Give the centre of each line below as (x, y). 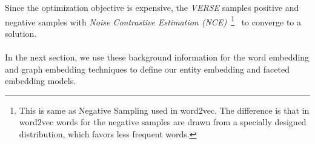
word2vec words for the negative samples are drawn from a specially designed (163, 122)
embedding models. (41, 81)
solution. (21, 33)
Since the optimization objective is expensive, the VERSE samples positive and (152, 7)
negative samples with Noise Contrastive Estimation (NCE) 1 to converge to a (153, 21)
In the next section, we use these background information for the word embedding (157, 57)
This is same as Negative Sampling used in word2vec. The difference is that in (164, 110)
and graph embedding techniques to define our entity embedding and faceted (147, 69)
